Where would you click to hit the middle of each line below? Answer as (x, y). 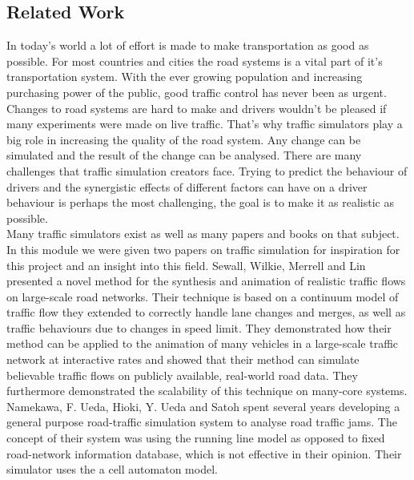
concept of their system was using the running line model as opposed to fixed (196, 438)
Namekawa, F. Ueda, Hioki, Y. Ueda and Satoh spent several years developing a (203, 406)
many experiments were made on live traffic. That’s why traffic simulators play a (205, 124)
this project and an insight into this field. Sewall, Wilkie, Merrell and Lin (186, 265)
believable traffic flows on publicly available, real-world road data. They (182, 375)
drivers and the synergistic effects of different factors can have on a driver (187, 186)
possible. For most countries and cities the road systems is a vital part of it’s (195, 61)
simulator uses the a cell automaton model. (112, 469)
